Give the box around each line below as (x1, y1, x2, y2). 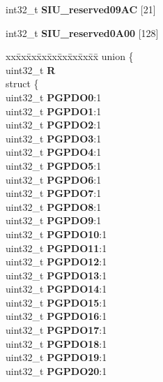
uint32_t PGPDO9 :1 (6, 213, 102, 228)
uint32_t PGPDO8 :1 (6, 199, 102, 214)
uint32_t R (6, 62, 56, 77)
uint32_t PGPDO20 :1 (6, 363, 107, 378)
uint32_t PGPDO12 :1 (6, 254, 107, 269)
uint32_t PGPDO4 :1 (6, 145, 102, 159)
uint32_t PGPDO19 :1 (6, 350, 107, 365)
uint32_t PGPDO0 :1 (6, 89, 102, 104)
